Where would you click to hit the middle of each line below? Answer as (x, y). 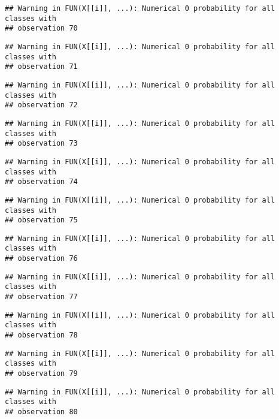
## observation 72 (41, 105)
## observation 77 (41, 297)
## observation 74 (41, 182)
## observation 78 (41, 335)
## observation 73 (41, 144)
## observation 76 (41, 259)
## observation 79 (41, 374)
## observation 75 (41, 220)
